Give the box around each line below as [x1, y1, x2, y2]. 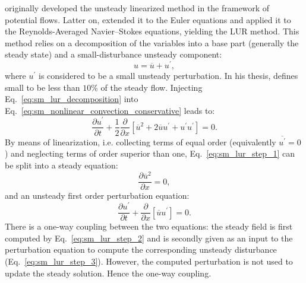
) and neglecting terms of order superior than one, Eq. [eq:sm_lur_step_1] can [5, 147, 295, 160]
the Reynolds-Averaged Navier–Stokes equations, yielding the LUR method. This [5, 25, 299, 37]
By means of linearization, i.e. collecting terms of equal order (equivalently [5, 135, 276, 148]
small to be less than [5, 81, 80, 93]
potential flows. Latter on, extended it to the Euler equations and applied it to [5, 13, 291, 26]
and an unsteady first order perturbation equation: [5, 189, 190, 202]
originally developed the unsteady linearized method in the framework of [5, 2, 270, 14]
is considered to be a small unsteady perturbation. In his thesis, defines [38, 69, 298, 82]
